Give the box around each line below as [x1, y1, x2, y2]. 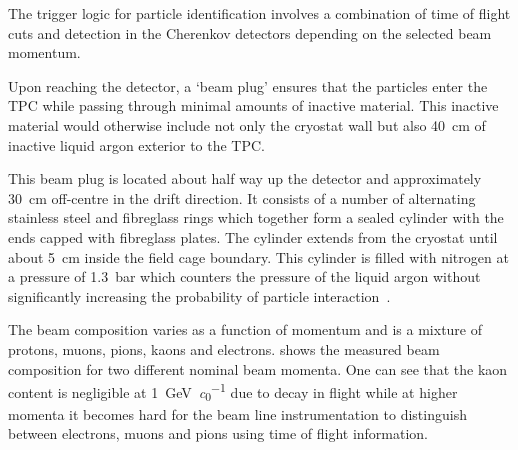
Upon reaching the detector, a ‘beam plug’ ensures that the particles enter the [8, 75, 488, 96]
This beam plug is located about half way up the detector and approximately [8, 168, 482, 189]
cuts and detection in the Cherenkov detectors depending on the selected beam [8, 22, 492, 43]
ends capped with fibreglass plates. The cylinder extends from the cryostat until [8, 226, 498, 247]
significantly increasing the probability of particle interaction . [8, 285, 391, 306]
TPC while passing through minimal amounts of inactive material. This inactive [8, 95, 499, 116]
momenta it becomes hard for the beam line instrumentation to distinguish [8, 403, 467, 424]
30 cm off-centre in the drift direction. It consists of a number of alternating [8, 187, 476, 208]
